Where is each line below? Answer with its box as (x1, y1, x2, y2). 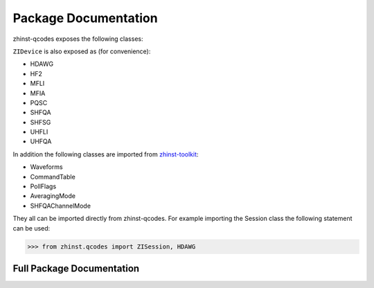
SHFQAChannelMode (30, 201, 91, 210)
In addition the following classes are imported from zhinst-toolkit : (12, 150, 199, 159)
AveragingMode (30, 192, 76, 200)
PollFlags (30, 182, 57, 190)
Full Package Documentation (12, 262, 140, 274)
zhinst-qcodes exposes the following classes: (12, 35, 143, 43)
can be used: (12, 224, 51, 232)
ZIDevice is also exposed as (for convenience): (12, 47, 151, 55)
